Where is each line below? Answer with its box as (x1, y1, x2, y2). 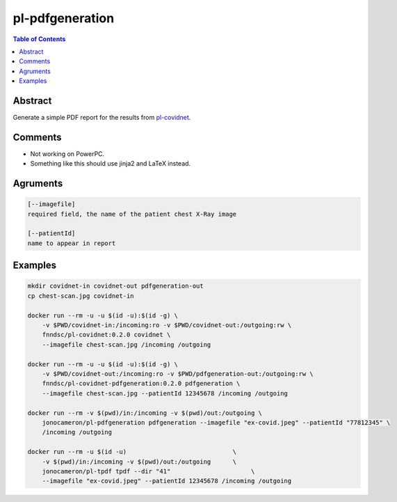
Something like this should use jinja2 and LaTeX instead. (30, 159, 191, 168)
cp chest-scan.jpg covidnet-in (27, 292, 135, 299)
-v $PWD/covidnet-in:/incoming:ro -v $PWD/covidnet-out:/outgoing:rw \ (42, 321, 292, 329)
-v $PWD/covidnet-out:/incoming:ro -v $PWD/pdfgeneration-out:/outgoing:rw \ (42, 370, 314, 377)
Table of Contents (13, 35, 66, 43)
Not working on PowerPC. (30, 150, 105, 158)
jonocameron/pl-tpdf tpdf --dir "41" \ (42, 467, 255, 475)
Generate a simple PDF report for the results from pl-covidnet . (13, 113, 191, 122)
